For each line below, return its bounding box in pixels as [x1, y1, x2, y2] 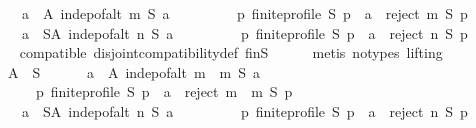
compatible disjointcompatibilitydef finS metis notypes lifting [19, 42, 443, 63]
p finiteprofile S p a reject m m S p [35, 81, 293, 102]
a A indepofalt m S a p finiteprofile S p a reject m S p [21, 3, 468, 23]
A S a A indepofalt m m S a [7, 61, 261, 82]
